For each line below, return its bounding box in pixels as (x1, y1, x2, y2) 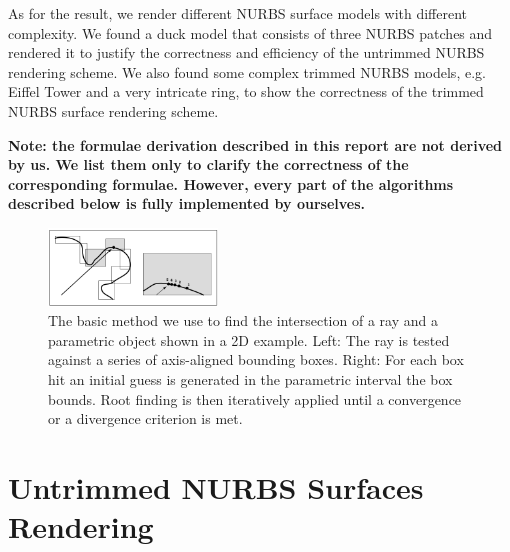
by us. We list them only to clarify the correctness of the (8, 154, 409, 175)
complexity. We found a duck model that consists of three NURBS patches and (8, 22, 493, 43)
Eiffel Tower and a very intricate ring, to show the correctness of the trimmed (8, 81, 484, 102)
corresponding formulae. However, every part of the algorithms (8, 173, 454, 194)
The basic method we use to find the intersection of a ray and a (48, 310, 438, 331)
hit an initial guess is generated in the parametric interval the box (48, 368, 453, 389)
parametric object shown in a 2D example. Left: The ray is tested (48, 329, 450, 350)
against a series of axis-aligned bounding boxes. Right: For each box (48, 349, 464, 370)
